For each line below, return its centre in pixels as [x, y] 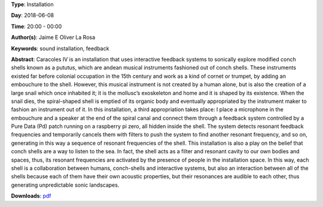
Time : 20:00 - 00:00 [36, 26]
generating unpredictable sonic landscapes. [65, 185]
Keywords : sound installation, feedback [60, 48]
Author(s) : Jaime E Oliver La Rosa [53, 37]
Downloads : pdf [31, 196]
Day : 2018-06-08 [33, 16]
